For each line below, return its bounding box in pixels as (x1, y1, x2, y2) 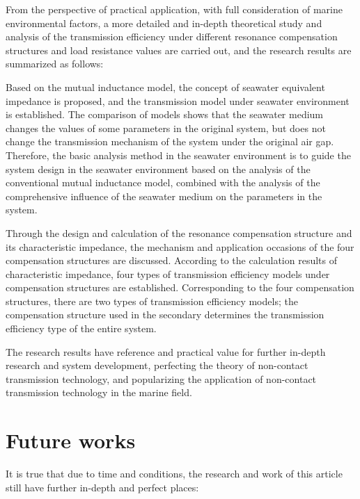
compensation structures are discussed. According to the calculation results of (6, 253, 338, 268)
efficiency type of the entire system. (6, 321, 157, 336)
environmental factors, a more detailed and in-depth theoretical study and (6, 15, 322, 30)
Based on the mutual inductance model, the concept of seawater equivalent (6, 79, 325, 94)
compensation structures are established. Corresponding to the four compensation (6, 280, 354, 295)
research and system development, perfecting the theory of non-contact (6, 358, 308, 373)
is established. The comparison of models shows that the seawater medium (6, 107, 324, 122)
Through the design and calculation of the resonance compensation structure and (6, 225, 352, 240)
